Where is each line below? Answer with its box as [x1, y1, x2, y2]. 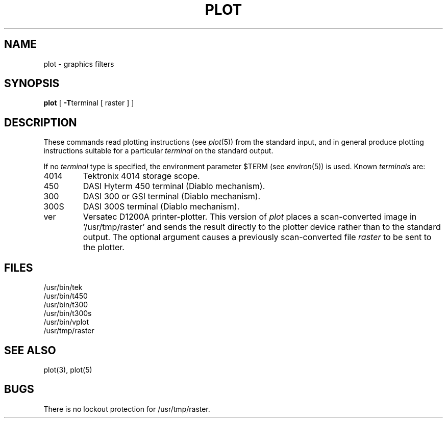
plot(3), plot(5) [43, 365, 92, 374]
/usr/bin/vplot [43, 318, 89, 327]
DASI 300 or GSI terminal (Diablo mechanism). [83, 191, 261, 202]
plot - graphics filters [43, 59, 114, 68]
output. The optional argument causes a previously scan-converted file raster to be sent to [83, 232, 432, 243]
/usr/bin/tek [43, 283, 83, 292]
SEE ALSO [4, 344, 56, 357]
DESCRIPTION [4, 116, 77, 129]
